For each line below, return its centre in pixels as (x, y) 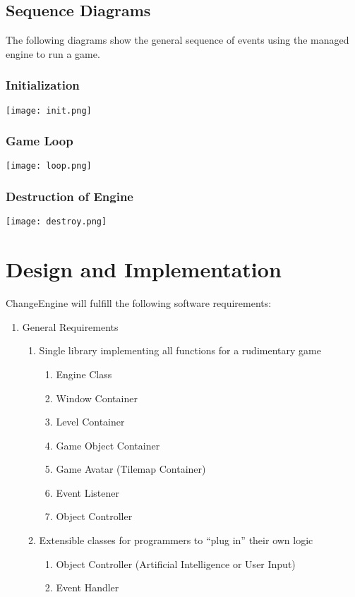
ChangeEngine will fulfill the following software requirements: (139, 303)
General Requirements (70, 326)
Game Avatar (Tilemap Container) (131, 469)
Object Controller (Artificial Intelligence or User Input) (176, 563)
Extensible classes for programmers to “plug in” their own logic (176, 540)
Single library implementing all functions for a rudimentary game (180, 350)
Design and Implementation (144, 269)
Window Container (97, 398)
